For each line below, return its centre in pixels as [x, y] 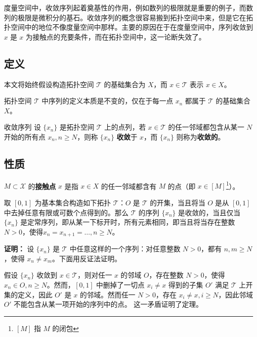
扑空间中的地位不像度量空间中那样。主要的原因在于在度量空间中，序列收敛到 [128, 27]
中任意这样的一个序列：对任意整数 [125, 249]
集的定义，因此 [28, 294]
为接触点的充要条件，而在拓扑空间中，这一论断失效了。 [116, 36]
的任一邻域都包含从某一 [206, 127]
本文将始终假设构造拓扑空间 [49, 84]
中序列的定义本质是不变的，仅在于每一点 [107, 101]
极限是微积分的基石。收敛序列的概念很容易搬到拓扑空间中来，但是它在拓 [135, 17]
